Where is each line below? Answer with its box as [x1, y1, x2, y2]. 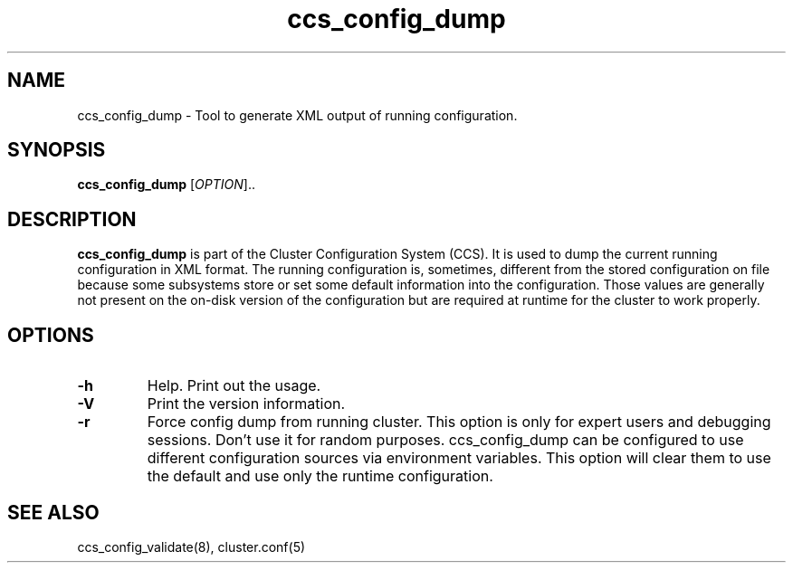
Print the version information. [147, 394, 346, 413]
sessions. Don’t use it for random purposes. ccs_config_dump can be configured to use [147, 431, 744, 450]
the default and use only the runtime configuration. [147, 467, 493, 486]
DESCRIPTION [7, 207, 137, 231]
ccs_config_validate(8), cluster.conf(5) [77, 538, 306, 555]
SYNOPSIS [7, 138, 106, 162]
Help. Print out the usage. [147, 376, 321, 395]
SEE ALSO [7, 500, 100, 524]
